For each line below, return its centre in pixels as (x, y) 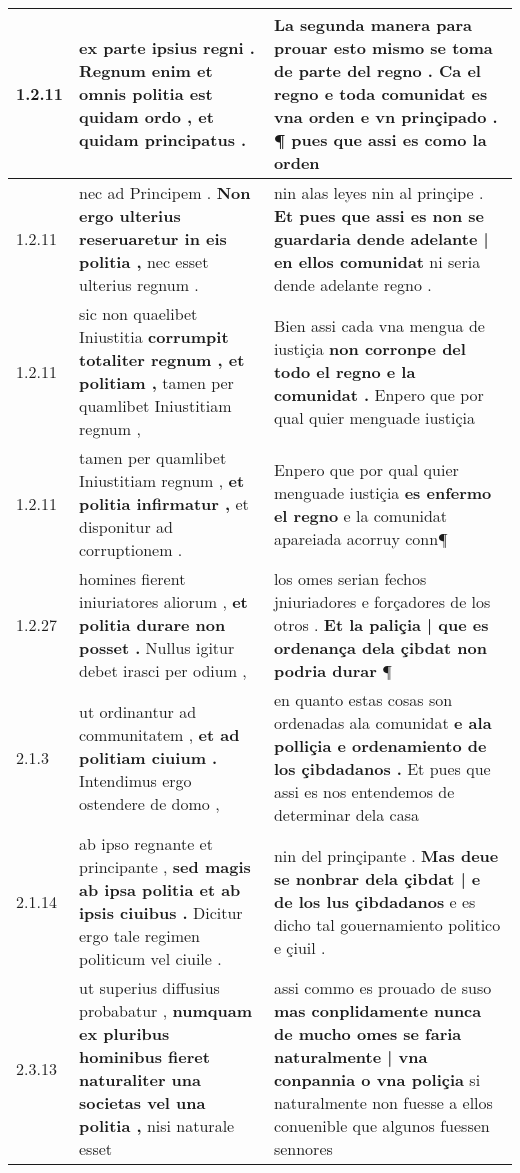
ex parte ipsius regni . (167, 47)
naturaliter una (140, 1079)
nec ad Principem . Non (165, 192)
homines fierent (132, 578)
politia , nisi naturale (157, 1125)
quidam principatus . (163, 139)
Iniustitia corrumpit (154, 336)
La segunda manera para (372, 24)
